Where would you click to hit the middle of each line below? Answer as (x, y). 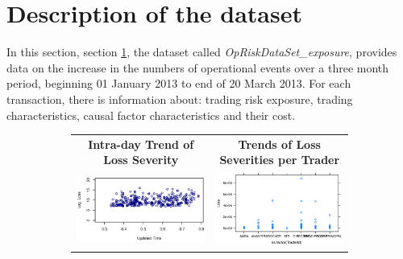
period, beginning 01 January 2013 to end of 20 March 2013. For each (179, 83)
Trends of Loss (279, 144)
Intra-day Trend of (141, 144)
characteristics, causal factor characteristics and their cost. (151, 115)
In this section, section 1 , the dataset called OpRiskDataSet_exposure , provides (202, 52)
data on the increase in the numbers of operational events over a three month (198, 67)
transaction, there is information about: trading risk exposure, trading (180, 99)
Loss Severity (141, 160)
